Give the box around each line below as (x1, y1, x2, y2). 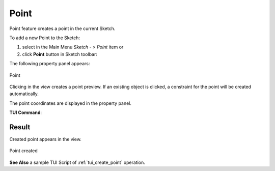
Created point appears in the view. (9, 136, 81, 142)
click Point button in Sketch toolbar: (22, 51, 98, 57)
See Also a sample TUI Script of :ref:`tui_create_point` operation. (9, 159, 145, 165)
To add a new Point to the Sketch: (9, 35, 80, 41)
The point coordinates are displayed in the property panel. (9, 100, 132, 106)
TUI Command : (9, 109, 42, 116)
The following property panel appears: (9, 61, 90, 67)
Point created (9, 148, 38, 154)
